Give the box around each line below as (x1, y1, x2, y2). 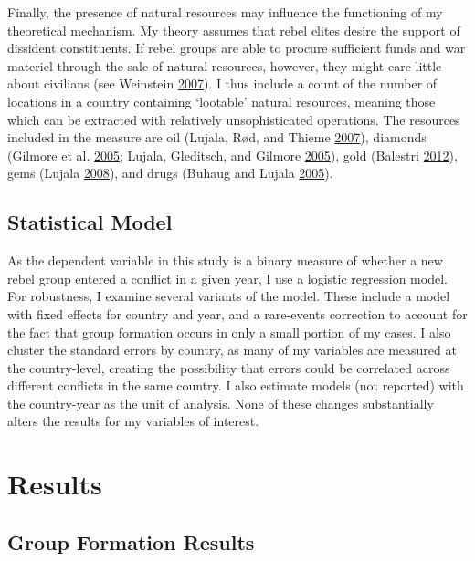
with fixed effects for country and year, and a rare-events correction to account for (7, 304, 468, 323)
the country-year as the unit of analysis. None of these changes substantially (7, 393, 434, 412)
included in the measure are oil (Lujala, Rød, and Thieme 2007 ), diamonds (7, 128, 427, 147)
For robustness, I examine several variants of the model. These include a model (7, 286, 450, 306)
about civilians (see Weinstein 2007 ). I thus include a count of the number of (7, 74, 438, 93)
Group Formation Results (7, 527, 255, 556)
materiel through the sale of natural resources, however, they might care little (7, 56, 442, 75)
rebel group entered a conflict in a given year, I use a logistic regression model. (7, 268, 448, 287)
